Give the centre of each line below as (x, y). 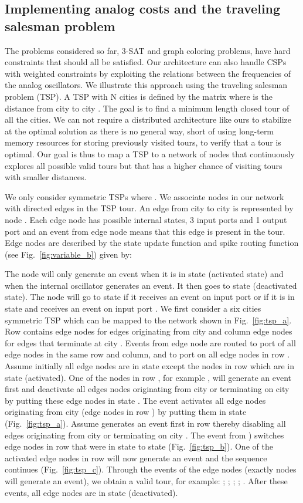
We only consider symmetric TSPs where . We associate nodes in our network (144, 196)
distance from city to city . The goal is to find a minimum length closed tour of (147, 108)
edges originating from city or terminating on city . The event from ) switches (144, 435)
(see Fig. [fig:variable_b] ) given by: (68, 254)
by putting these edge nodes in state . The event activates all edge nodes (135, 400)
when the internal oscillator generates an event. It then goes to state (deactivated (151, 285)
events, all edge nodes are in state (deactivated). (91, 492)
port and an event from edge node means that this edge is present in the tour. (145, 231)
